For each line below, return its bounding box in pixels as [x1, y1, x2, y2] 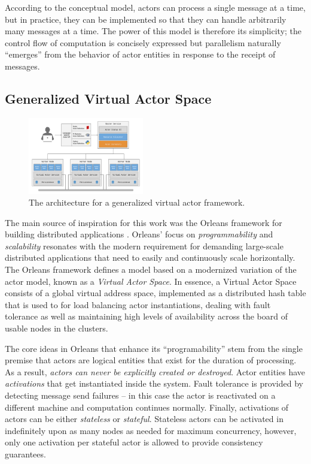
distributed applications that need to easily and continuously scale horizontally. [5, 251, 295, 264]
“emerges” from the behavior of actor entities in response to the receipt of [5, 48, 276, 61]
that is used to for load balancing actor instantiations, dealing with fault [5, 298, 271, 311]
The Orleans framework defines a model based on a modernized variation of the [5, 263, 297, 276]
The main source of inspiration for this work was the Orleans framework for [5, 216, 282, 228]
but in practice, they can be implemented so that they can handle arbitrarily [5, 13, 286, 25]
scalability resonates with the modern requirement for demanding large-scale [5, 239, 283, 252]
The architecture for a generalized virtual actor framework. [29, 196, 245, 209]
